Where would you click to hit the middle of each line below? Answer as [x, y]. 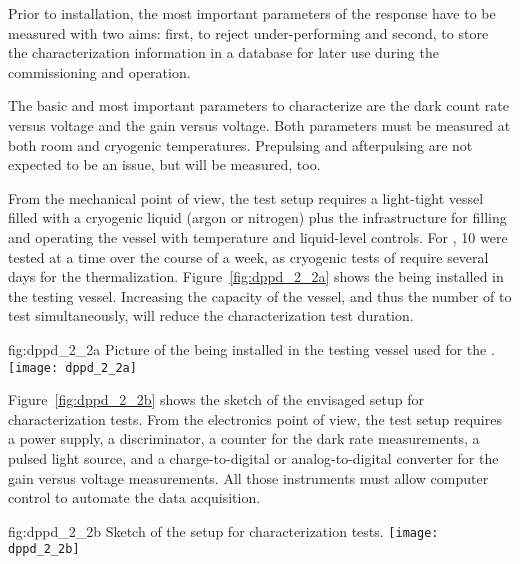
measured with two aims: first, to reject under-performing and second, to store [248, 32]
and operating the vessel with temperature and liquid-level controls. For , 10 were [258, 236]
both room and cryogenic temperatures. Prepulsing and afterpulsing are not [240, 144]
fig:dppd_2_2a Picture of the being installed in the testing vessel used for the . [251, 348]
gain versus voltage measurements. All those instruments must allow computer [248, 477]
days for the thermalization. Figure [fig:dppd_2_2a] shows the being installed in [256, 276]
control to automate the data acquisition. [134, 497]
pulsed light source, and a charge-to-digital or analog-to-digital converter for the [253, 457]
